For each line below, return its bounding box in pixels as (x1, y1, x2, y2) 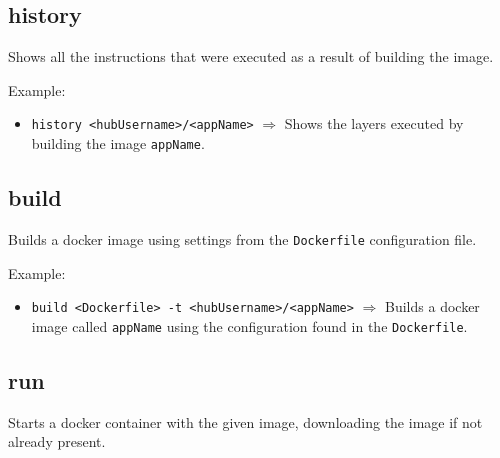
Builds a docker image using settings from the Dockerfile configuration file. (8, 228, 477, 249)
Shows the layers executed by (284, 113, 464, 134)
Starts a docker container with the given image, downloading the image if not (8, 411, 483, 432)
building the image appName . (31, 133, 205, 154)
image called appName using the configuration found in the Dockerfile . (31, 315, 468, 336)
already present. (8, 431, 106, 452)
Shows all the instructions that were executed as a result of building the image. (8, 46, 494, 67)
